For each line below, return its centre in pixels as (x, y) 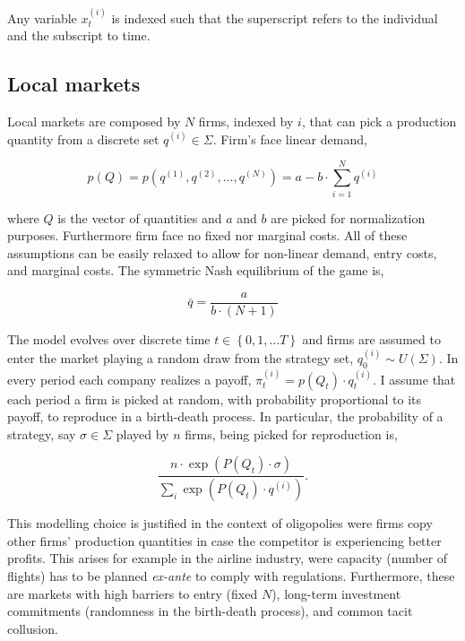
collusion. (33, 628)
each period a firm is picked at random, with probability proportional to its (215, 398)
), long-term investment (336, 593)
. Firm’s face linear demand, (290, 139)
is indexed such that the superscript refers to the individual (275, 17)
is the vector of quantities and (140, 217)
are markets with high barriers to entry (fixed (133, 593)
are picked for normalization (348, 217)
